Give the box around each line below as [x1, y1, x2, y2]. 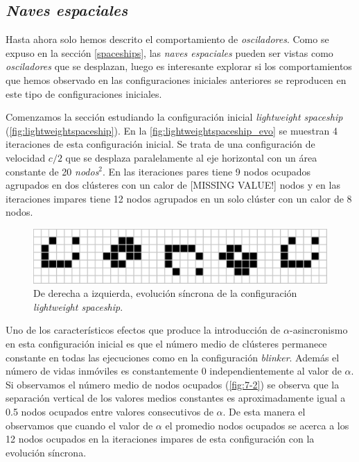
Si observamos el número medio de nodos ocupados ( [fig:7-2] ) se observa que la [6, 377, 340, 391]
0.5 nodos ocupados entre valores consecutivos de [6, 404, 213, 418]
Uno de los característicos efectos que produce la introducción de [6, 323, 281, 337]
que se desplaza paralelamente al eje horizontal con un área [65, 150, 317, 164]
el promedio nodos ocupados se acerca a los [165, 418, 349, 432]
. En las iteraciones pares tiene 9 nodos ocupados [103, 164, 311, 178]
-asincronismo [289, 323, 348, 337]
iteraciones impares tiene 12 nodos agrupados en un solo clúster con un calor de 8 [6, 191, 352, 205]
